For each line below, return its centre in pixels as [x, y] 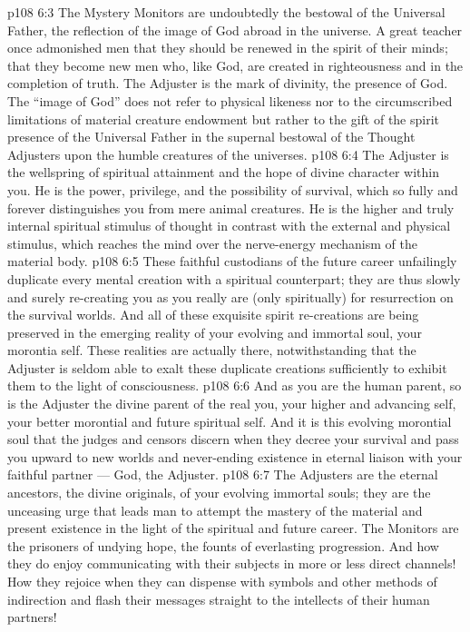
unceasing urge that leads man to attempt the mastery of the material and [215, 510]
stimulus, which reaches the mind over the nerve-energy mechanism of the [212, 243]
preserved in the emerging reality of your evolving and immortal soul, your [215, 332]
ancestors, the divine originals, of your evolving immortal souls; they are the [219, 493]
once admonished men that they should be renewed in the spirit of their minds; [228, 48]
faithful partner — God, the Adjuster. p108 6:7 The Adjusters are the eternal [223, 474]
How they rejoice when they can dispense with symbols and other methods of [222, 581]
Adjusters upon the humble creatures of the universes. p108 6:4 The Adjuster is [228, 154]
